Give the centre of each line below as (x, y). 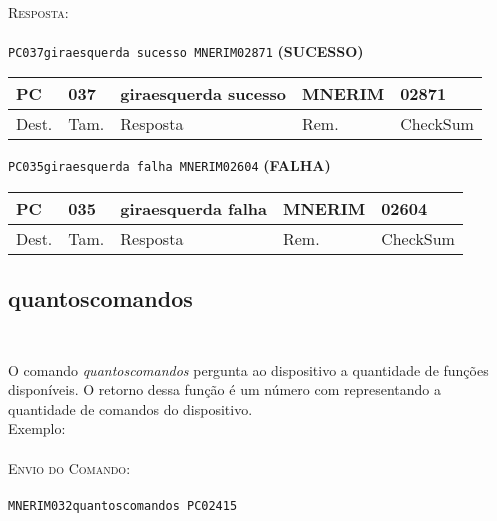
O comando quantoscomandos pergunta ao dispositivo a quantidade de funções (248, 369)
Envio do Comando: (69, 467)
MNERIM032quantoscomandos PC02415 (123, 505)
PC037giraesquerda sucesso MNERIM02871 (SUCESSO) (186, 50)
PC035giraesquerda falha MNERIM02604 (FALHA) (169, 165)
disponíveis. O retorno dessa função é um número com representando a (225, 389)
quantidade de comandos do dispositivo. (130, 408)
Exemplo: (37, 428)
